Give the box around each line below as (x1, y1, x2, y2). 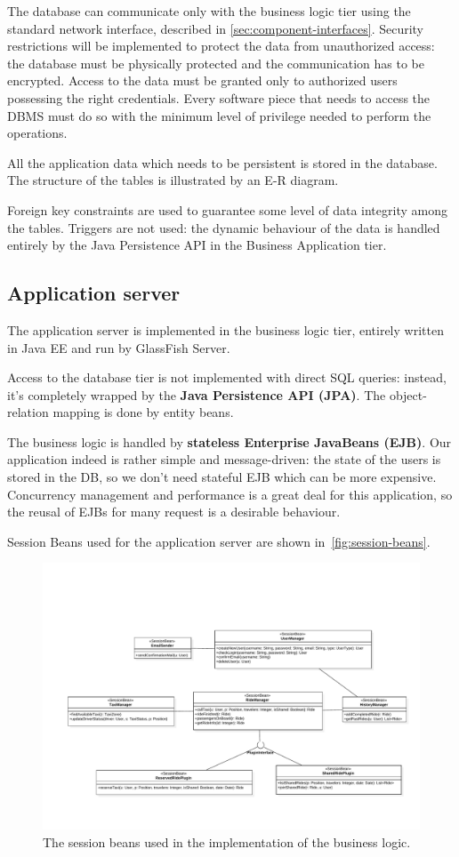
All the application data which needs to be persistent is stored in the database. (7, 153, 438, 172)
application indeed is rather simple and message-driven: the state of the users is (7, 450, 441, 469)
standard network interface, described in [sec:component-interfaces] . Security (7, 19, 424, 37)
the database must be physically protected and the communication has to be (7, 53, 424, 72)
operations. (7, 124, 68, 142)
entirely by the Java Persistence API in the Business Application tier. (7, 236, 387, 254)
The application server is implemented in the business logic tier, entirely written (7, 320, 444, 339)
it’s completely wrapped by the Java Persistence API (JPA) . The (7, 385, 386, 404)
